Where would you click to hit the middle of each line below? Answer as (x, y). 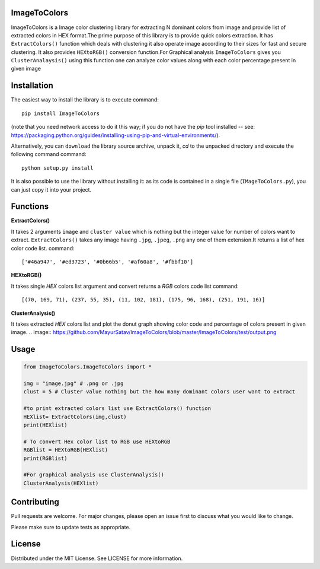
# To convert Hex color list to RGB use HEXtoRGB (97, 441)
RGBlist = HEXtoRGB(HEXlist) (66, 450)
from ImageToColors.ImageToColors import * (88, 367)
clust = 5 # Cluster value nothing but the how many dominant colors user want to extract (159, 392)
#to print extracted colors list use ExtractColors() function (117, 409)
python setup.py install (57, 168)
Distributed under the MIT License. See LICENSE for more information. (97, 558)
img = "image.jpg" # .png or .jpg (73, 384)
